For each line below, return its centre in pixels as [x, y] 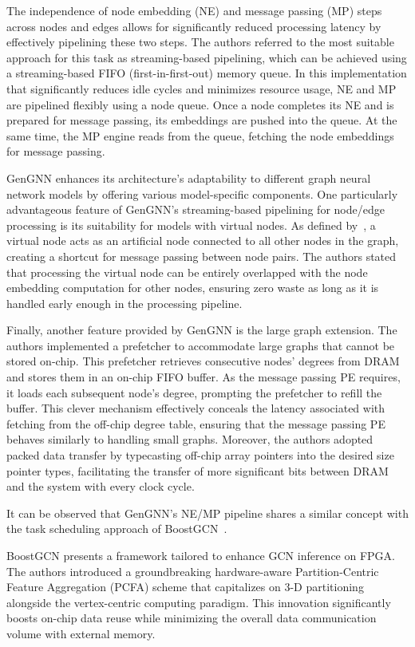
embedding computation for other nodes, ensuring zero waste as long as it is [193, 288]
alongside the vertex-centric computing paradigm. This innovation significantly [199, 602]
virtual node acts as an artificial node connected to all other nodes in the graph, [203, 241]
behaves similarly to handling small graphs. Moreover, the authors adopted [190, 439]
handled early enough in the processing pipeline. [125, 303]
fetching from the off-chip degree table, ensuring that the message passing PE [196, 423]
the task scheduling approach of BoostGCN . [117, 529]
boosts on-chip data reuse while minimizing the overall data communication [192, 618]
